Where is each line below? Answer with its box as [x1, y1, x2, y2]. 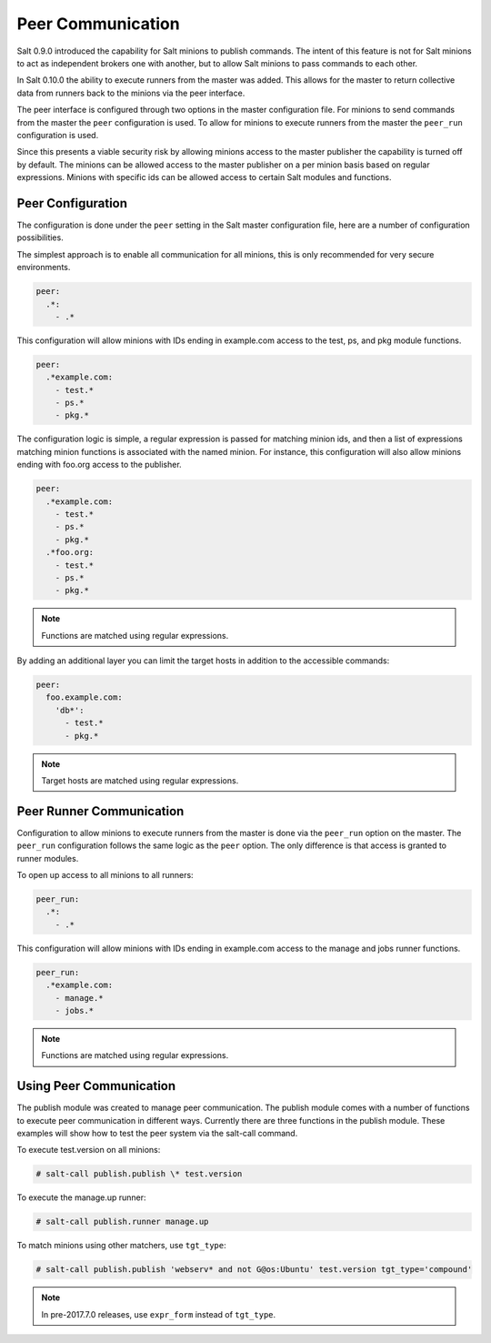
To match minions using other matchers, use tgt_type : [16, 1240, 226, 1251]
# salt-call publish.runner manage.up [35, 1217, 209, 1227]
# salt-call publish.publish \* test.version [35, 1169, 243, 1179]
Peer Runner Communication [16, 803, 185, 819]
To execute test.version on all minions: [16, 1145, 161, 1156]
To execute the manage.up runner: [16, 1192, 146, 1203]
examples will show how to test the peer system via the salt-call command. [16, 1128, 298, 1139]
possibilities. [16, 232, 64, 243]
